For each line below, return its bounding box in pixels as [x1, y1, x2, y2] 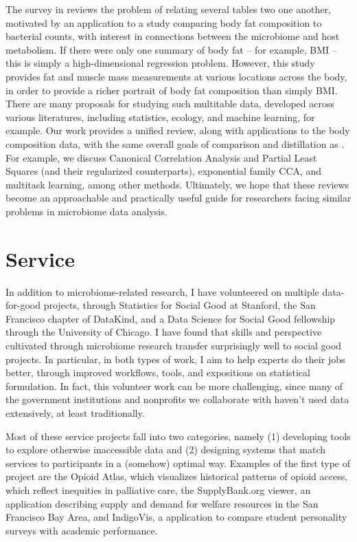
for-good [5, 298, 41, 312]
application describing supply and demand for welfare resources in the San [5, 496, 319, 510]
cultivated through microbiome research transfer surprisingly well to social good [5, 338, 342, 352]
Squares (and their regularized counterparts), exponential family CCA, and [5, 164, 322, 178]
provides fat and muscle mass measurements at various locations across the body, [5, 69, 347, 83]
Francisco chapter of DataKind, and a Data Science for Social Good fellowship [5, 311, 336, 325]
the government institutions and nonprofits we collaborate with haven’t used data [5, 392, 349, 406]
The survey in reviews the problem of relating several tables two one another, [5, 2, 331, 16]
